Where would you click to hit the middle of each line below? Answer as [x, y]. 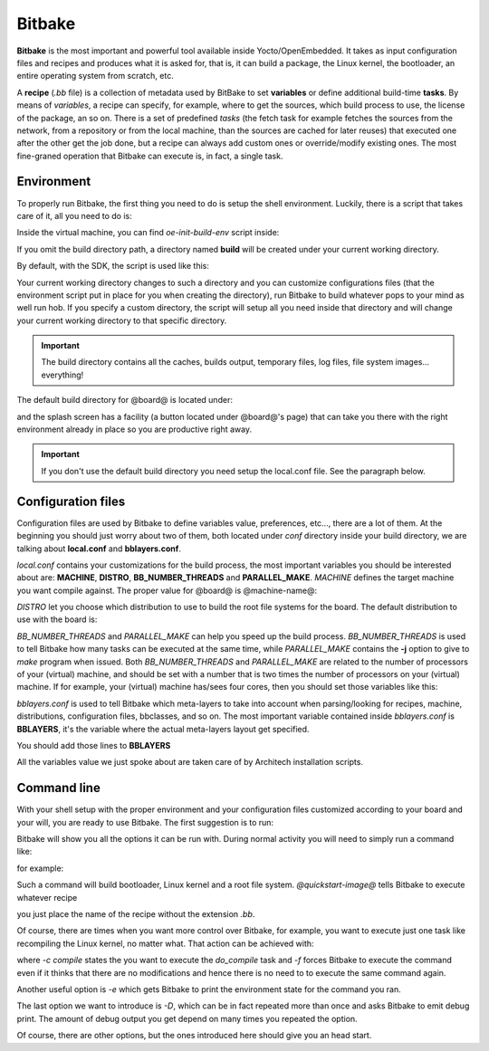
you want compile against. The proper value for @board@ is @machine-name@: [167, 590]
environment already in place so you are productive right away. [134, 429]
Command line [59, 788]
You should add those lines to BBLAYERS [94, 745]
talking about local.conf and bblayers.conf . [99, 549]
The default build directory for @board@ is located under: [125, 400]
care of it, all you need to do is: [74, 215]
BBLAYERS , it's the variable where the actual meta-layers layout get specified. [163, 729]
